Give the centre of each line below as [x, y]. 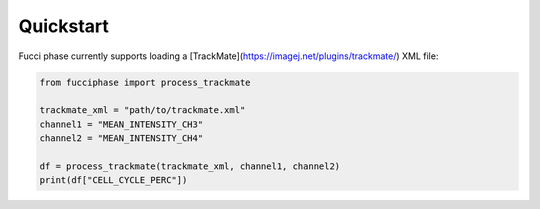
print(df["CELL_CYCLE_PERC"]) [113, 180]
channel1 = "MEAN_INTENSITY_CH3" [121, 124]
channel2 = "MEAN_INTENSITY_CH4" [121, 138]
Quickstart [64, 26]
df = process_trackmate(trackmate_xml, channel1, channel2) [190, 166]
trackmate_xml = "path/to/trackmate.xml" [142, 110]
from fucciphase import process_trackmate [145, 82]
